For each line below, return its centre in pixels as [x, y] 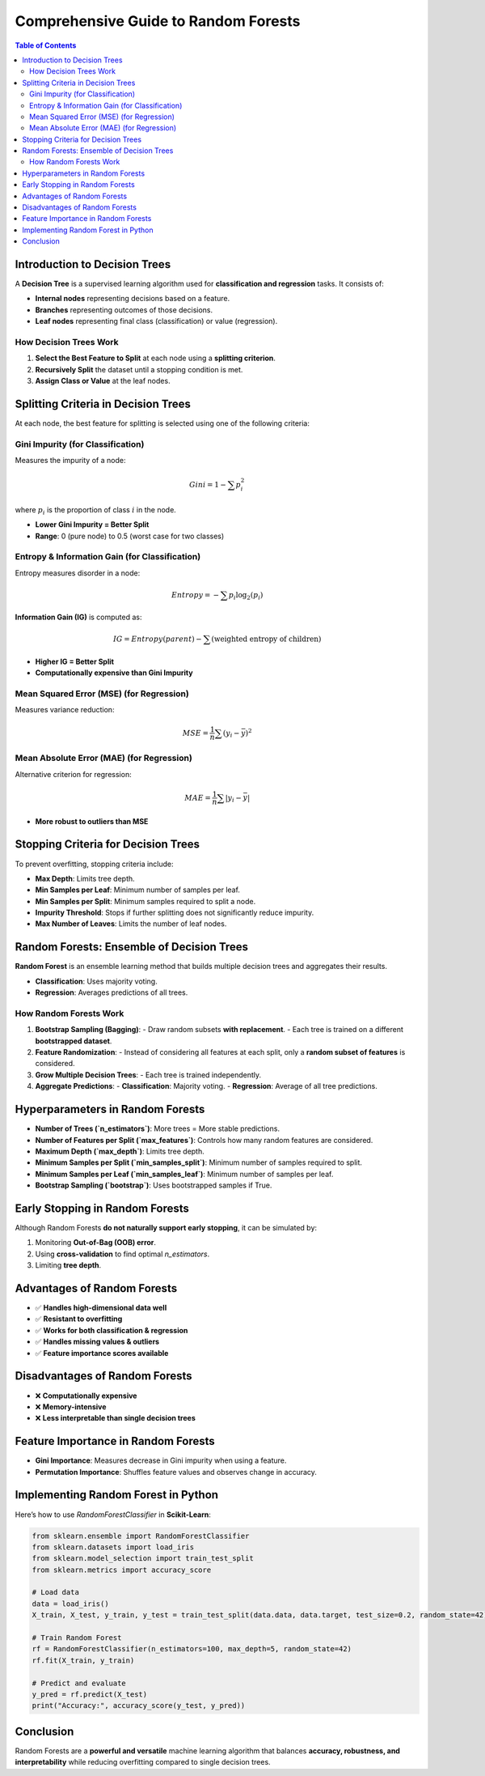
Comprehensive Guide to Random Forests [158, 21]
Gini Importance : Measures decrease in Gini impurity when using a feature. [161, 1460]
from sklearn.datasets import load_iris [113, 1547]
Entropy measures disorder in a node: [78, 573]
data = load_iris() [70, 1604]
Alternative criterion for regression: [74, 774]
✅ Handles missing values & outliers [97, 1342]
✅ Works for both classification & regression [112, 1330]
